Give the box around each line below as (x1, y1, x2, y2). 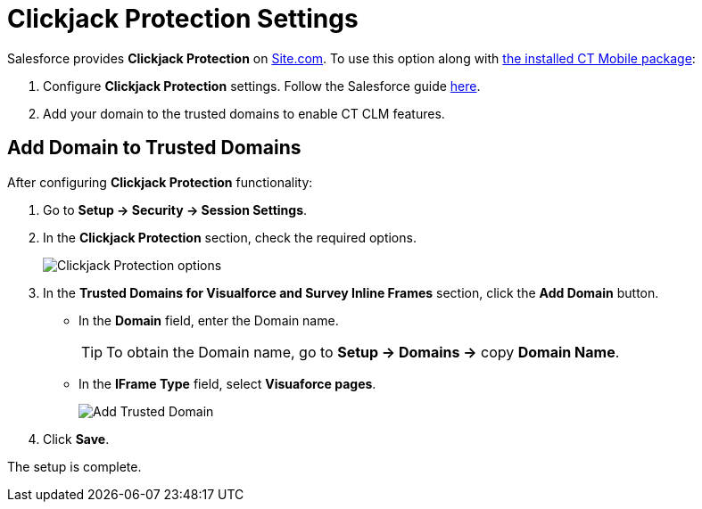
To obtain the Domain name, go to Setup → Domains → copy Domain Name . (106, 342, 620, 361)
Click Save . (43, 431, 110, 447)
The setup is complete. (7, 458, 142, 474)
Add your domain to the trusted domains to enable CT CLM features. (43, 105, 445, 121)
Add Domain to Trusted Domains (7, 136, 301, 160)
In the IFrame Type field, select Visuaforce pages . (78, 375, 376, 391)
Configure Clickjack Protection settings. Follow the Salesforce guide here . (43, 78, 481, 94)
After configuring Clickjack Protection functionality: (7, 174, 313, 190)
